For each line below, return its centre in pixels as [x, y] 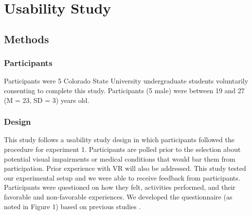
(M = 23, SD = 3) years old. [47, 100]
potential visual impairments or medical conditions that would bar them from [120, 158]
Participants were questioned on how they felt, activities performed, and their [120, 187]
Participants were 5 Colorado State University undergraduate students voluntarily [126, 81]
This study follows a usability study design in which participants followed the [119, 140]
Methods [27, 39]
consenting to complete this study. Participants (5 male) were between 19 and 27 [124, 90]
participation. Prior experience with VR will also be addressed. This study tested [125, 168]
